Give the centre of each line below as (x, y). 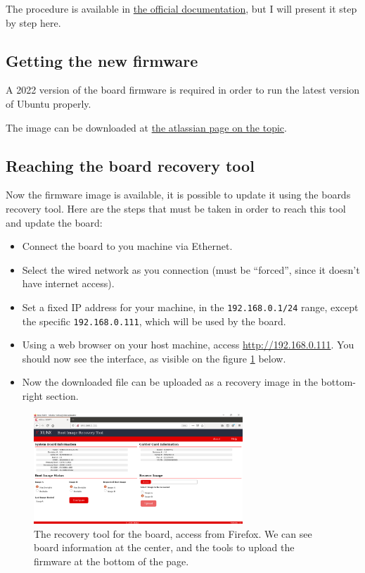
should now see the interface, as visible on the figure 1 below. (154, 358)
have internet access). (68, 283)
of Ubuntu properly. (49, 103)
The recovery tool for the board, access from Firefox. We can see (173, 533)
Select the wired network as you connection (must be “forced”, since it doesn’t (191, 269)
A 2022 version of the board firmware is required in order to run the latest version (183, 90)
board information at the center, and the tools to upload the (164, 547)
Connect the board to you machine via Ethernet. (127, 246)
